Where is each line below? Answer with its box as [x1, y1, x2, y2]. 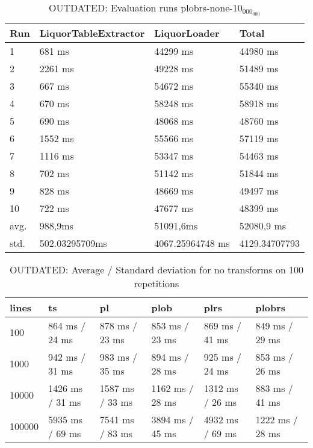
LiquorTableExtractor [39, 25, 145, 40]
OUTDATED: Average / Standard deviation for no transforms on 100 [9, 262, 304, 276]
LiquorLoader [154, 25, 220, 40]
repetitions [134, 276, 179, 290]
